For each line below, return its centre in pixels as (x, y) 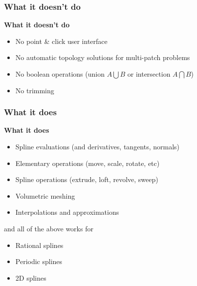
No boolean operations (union (60, 74)
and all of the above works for (49, 228)
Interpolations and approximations (67, 212)
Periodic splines (39, 261)
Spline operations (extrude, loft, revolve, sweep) (87, 179)
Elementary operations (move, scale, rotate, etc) (88, 163)
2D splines (31, 277)
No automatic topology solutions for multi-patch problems (103, 57)
